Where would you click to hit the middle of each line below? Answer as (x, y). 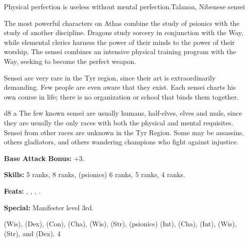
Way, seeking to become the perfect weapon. (70, 61)
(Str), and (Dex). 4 (32, 233)
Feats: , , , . (22, 191)
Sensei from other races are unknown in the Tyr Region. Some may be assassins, (124, 132)
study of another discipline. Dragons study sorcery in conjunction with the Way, (124, 32)
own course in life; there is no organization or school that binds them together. (121, 96)
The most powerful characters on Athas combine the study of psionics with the (122, 23)
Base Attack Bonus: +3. (44, 158)
